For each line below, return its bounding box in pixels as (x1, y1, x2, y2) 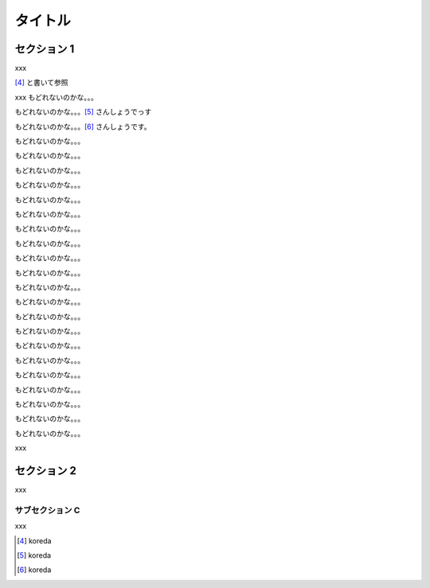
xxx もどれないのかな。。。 (14, 92, 99, 102)
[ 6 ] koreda (17, 565, 52, 574)
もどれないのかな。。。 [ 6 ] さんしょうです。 (14, 122, 151, 131)
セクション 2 (14, 464, 77, 477)
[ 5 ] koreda (17, 551, 52, 560)
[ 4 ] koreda (17, 535, 52, 545)
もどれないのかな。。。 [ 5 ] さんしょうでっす (14, 107, 152, 117)
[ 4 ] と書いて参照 (14, 78, 68, 88)
